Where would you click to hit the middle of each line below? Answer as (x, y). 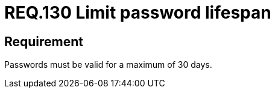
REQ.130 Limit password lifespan (138, 13)
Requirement (44, 41)
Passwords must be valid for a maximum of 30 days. (108, 65)
